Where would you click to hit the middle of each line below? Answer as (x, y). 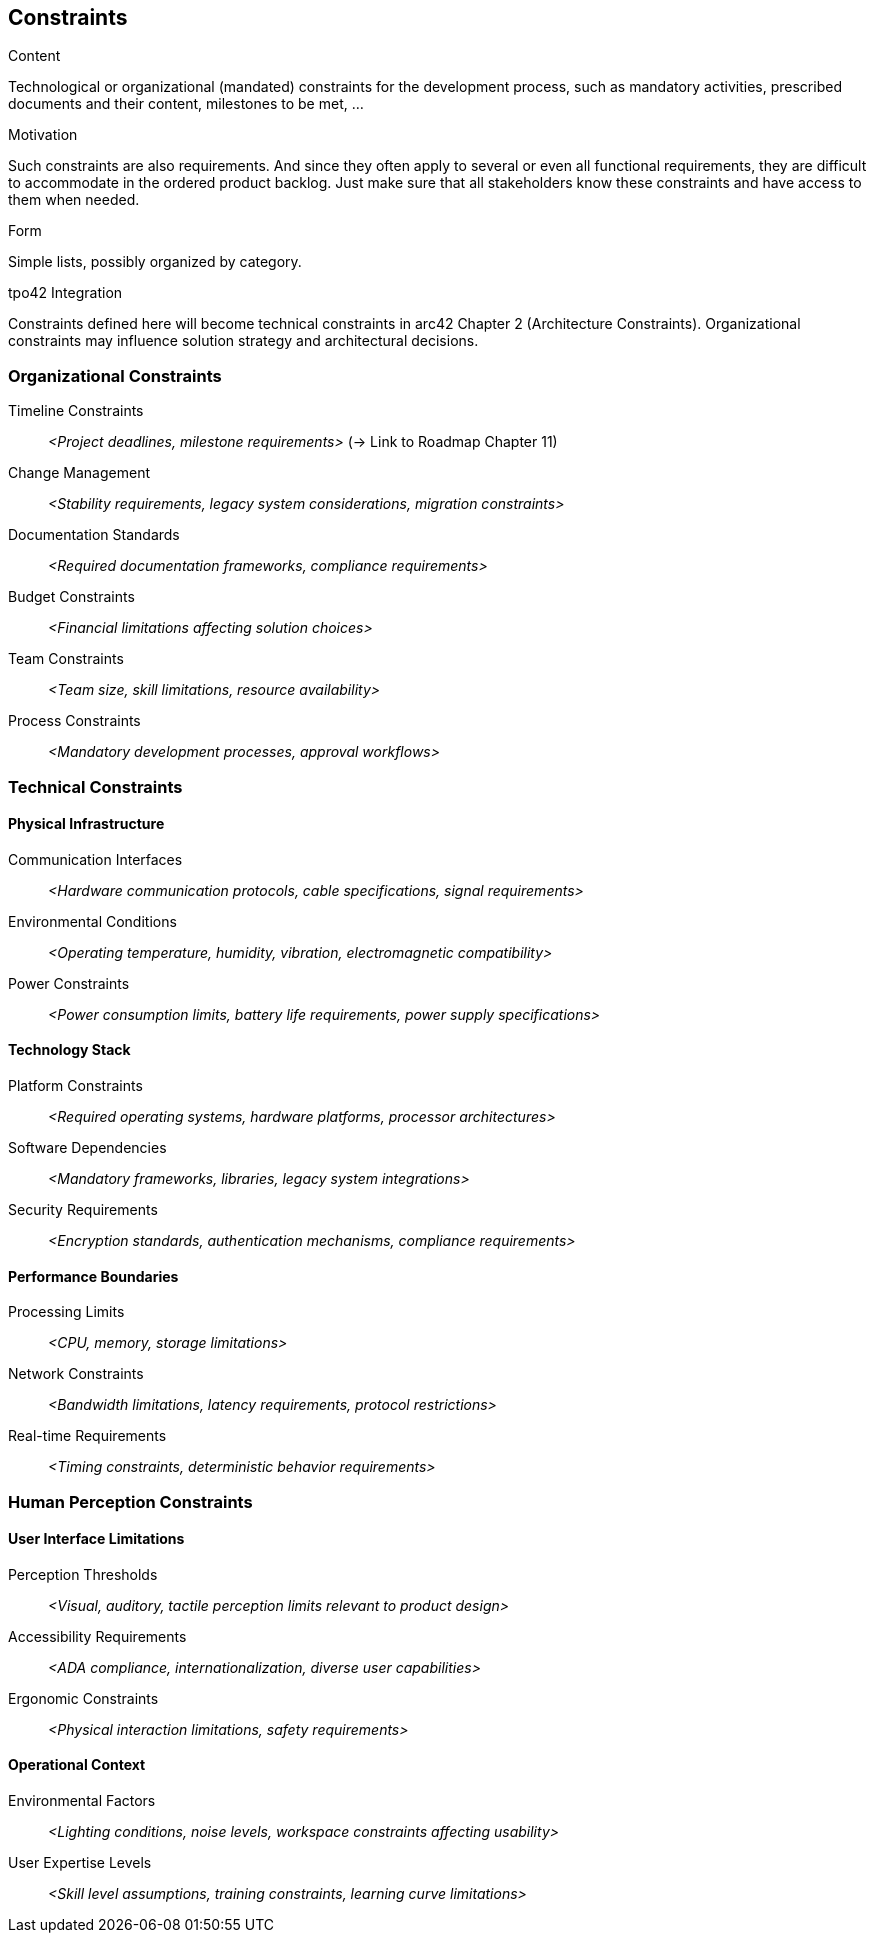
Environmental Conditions (92, 921)
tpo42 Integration (65, 293)
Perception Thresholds (83, 1574)
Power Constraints (69, 983)
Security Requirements (83, 1209)
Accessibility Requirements (97, 1636)
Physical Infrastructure (86, 824)
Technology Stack (69, 1050)
